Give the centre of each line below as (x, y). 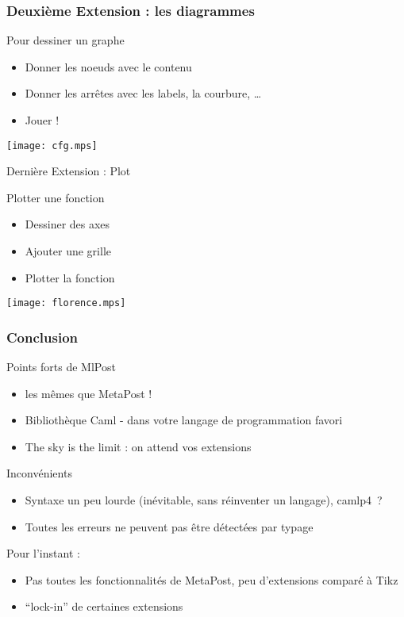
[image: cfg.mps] (52, 146)
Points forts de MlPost (61, 367)
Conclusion (42, 337)
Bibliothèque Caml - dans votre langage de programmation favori (184, 420)
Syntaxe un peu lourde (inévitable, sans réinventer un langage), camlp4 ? (204, 500)
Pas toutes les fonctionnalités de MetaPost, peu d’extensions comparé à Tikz (212, 579)
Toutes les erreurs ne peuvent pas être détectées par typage (169, 526)
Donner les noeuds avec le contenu (108, 66)
